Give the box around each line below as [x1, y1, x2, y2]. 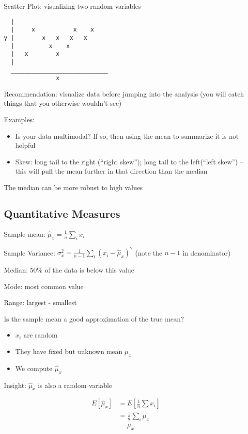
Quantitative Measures [4, 206, 120, 221]
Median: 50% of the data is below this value [4, 265, 134, 275]
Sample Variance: [4, 247, 55, 257]
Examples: [4, 114, 34, 125]
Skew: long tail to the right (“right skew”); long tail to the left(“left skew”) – [15, 156, 244, 166]
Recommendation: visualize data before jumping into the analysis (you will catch [4, 88, 244, 98]
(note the [135, 247, 163, 257]
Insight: [4, 380, 26, 390]
